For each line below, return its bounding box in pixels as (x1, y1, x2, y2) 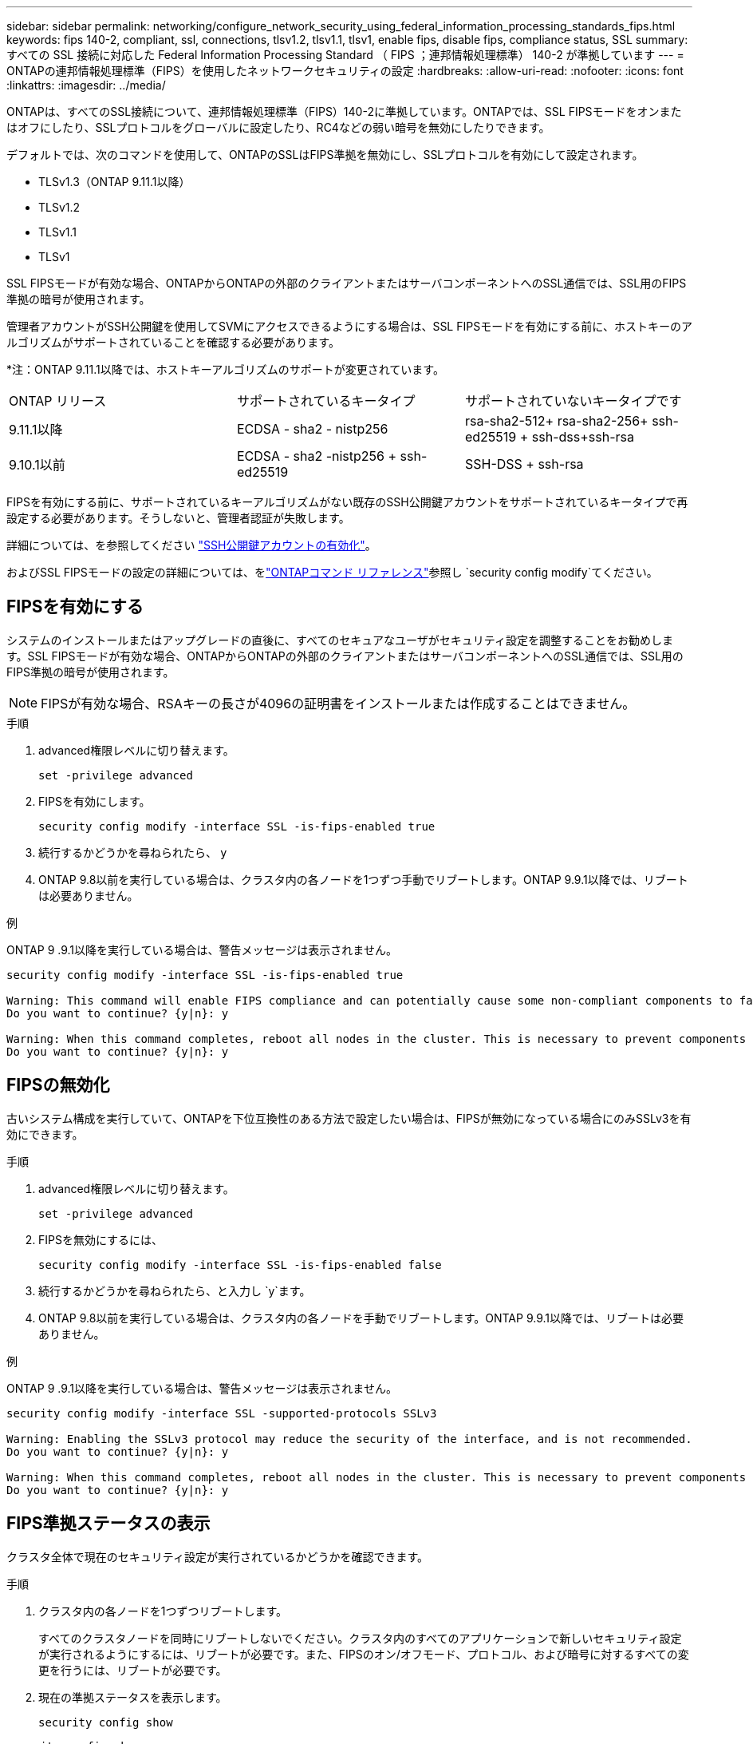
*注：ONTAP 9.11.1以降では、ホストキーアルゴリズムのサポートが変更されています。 (6, 363, 444, 376)
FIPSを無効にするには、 (38, 1232, 164, 1247)
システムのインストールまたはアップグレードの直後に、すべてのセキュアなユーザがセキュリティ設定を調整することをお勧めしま (6, 632, 673, 647)
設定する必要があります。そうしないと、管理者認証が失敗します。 (6, 511, 350, 525)
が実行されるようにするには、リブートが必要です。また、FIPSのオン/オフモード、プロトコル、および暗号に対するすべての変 (38, 1647, 689, 1661)
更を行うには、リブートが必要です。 (38, 1663, 227, 1677)
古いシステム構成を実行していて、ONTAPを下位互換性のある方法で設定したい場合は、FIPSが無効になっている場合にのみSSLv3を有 (6, 1111, 692, 1125)
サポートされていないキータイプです (464, 393, 682, 409)
